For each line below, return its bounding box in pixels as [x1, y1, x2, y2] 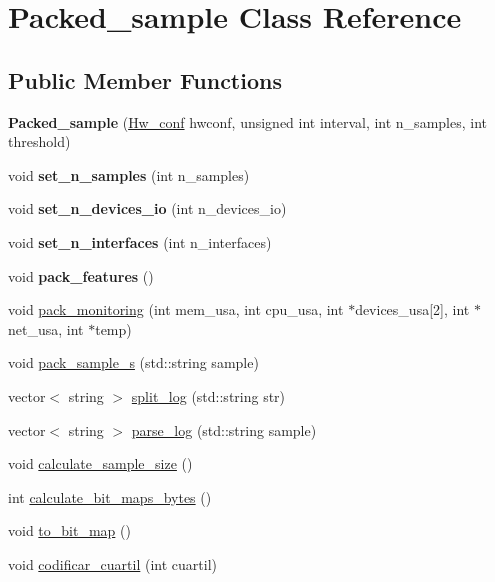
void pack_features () [8, 265, 154, 286]
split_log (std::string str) [131, 385, 286, 406]
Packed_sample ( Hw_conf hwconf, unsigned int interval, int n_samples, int [8, 111, 487, 132]
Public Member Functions [8, 64, 282, 95]
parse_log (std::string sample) [131, 419, 317, 440]
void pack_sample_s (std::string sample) [8, 352, 259, 373]
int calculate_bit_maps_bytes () [8, 486, 212, 507]
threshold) [8, 131, 71, 152]
